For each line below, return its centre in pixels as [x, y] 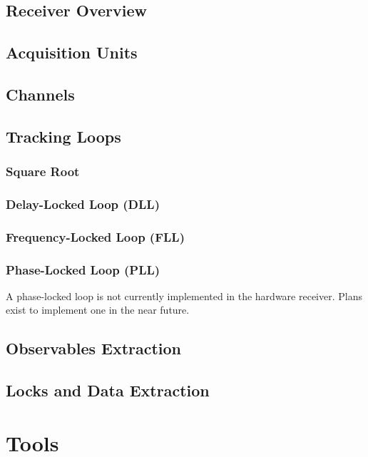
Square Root [43, 171]
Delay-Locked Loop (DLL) [83, 204]
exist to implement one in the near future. [98, 310]
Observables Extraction [94, 348]
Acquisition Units [72, 52]
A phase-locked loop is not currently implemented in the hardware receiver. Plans [184, 296]
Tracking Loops [63, 136]
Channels [40, 94]
